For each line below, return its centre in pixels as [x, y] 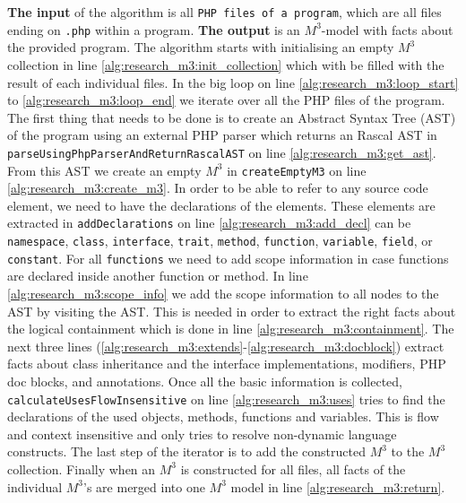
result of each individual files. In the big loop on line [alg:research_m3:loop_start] [233, 82]
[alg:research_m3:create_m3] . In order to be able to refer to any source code [218, 188]
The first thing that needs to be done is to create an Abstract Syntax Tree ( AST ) [232, 117]
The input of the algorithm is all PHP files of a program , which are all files [224, 12]
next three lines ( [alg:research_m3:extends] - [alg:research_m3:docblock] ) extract [226, 346]
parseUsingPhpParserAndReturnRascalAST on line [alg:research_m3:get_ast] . [222, 152]
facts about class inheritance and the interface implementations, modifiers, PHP [227, 364]
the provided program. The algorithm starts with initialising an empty [201, 47]
